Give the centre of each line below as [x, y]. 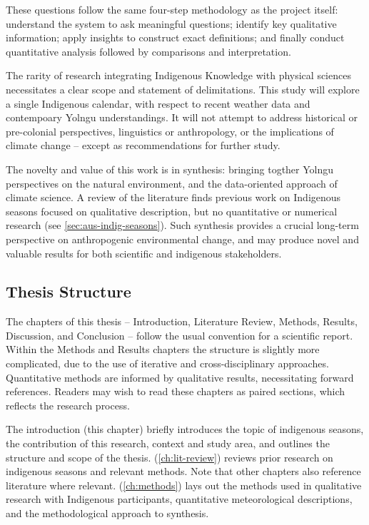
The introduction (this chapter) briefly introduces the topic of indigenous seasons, [185, 429]
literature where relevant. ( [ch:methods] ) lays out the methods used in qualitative [184, 485]
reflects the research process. [68, 405]
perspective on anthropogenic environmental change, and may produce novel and [182, 239]
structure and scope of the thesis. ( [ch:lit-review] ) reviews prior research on [170, 457]
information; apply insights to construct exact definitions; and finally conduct [175, 37]
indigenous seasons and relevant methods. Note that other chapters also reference [183, 471]
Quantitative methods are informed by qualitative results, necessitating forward [180, 377]
